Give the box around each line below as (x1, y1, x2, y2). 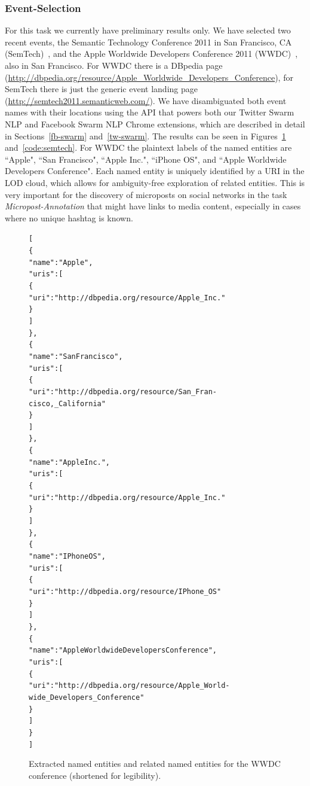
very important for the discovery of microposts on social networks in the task (5, 188, 287, 200)
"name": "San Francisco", (29, 352, 123, 361)
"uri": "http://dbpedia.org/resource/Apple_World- (29, 681, 230, 690)
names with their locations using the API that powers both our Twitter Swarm (5, 106, 294, 118)
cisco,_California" (29, 399, 106, 408)
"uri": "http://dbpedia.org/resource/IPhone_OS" (29, 587, 222, 596)
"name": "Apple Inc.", (29, 458, 111, 467)
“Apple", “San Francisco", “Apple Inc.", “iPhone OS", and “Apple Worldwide (5, 153, 287, 165)
